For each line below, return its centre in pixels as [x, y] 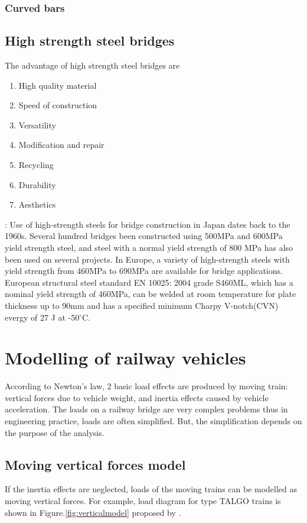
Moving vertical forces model [95, 464]
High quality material [58, 85]
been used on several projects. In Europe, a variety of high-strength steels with [147, 259]
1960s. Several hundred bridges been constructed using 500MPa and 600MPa [144, 236]
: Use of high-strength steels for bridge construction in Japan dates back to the [148, 224]
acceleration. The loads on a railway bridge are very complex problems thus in [146, 409]
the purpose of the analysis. [55, 432]
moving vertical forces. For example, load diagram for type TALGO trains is [143, 501]
